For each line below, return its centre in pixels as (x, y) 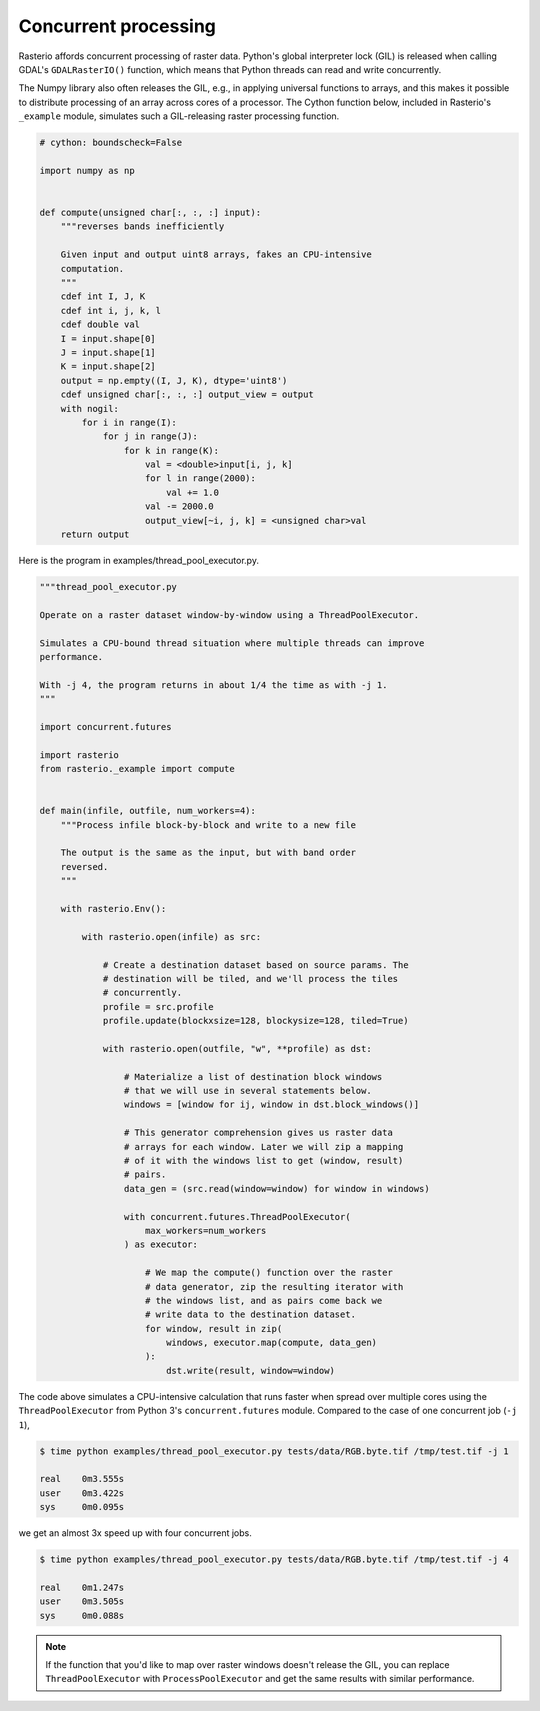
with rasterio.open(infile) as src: (171, 936)
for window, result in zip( (214, 1328)
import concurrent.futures (105, 726)
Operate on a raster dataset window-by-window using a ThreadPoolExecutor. (229, 614)
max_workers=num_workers (206, 1230)
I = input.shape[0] (108, 338)
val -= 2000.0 (179, 506)
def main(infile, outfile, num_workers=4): (148, 811)
